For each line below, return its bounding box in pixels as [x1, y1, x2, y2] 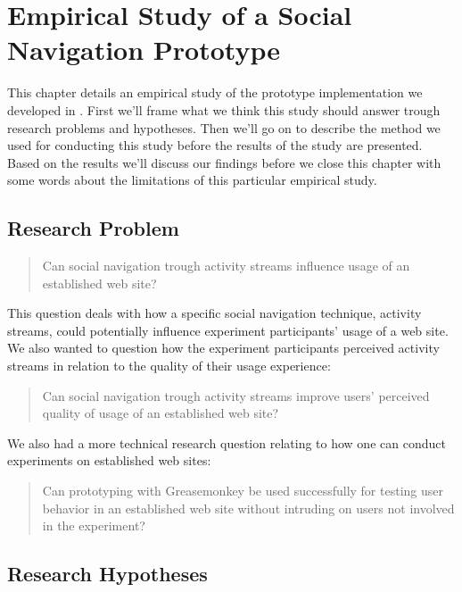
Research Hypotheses [7, 560, 208, 588]
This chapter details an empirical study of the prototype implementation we [7, 83, 423, 102]
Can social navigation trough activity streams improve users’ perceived [42, 386, 430, 404]
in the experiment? [42, 516, 145, 535]
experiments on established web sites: [7, 451, 211, 470]
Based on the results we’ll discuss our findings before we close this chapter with [7, 153, 441, 171]
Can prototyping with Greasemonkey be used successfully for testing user [42, 481, 443, 500]
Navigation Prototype [7, 31, 280, 68]
